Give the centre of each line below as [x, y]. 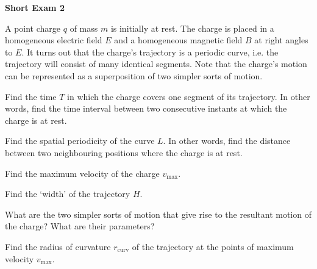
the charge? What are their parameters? [80, 226]
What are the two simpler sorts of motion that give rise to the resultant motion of [158, 214]
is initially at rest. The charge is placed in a [192, 28]
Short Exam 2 [35, 7]
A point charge [33, 28]
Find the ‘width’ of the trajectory [68, 194]
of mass [84, 28]
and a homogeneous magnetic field [178, 40]
